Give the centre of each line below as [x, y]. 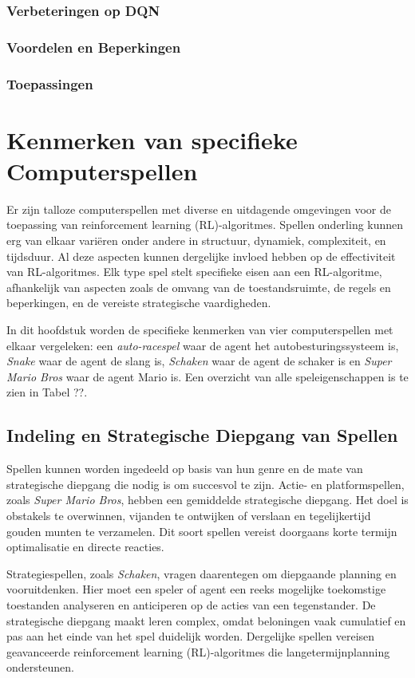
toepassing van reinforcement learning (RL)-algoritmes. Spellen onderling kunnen [205, 225]
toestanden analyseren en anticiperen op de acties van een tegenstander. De [191, 604]
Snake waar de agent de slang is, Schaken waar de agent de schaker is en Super [199, 361]
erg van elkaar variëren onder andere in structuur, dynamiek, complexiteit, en [196, 240]
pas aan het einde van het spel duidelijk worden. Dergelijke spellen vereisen [191, 636]
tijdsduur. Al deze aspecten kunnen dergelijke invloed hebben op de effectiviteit [201, 256]
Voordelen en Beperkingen [94, 47]
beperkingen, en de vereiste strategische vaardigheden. [139, 303]
